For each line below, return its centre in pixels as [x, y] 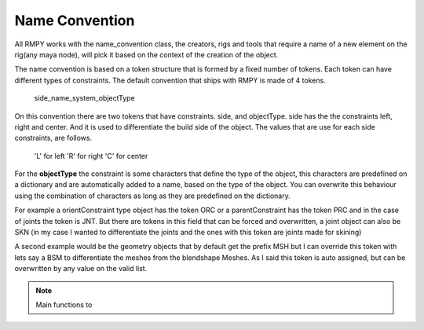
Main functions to [64, 304]
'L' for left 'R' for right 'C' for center [91, 156]
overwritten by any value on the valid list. [81, 269]
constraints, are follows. [53, 138]
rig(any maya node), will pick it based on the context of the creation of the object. [146, 54]
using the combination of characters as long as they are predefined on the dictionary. [152, 196]
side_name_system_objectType [84, 98]
